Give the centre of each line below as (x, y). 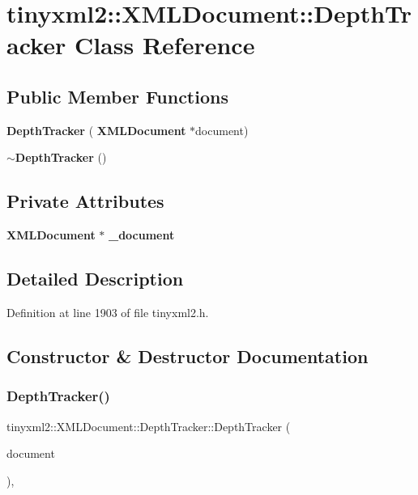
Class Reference (164, 45)
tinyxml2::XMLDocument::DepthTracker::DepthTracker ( (149, 426)
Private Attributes (85, 201)
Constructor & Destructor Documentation (188, 355)
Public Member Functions (117, 96)
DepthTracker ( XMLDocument (96, 130)
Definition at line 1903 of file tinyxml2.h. (108, 312)
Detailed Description (95, 279)
